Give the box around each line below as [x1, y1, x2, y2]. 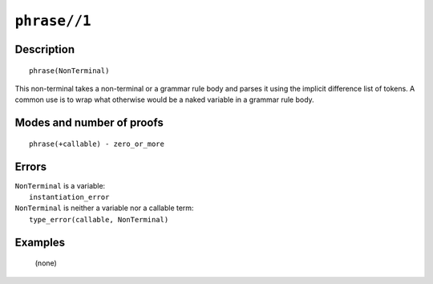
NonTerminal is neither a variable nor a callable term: [14, 203, 194, 213]
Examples [14, 235, 66, 249]
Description [14, 43, 75, 56]
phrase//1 [14, 12, 91, 30]
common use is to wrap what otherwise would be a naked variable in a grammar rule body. [14, 95, 314, 104]
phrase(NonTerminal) [29, 66, 110, 75]
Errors [14, 160, 47, 173]
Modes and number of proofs [14, 116, 164, 130]
